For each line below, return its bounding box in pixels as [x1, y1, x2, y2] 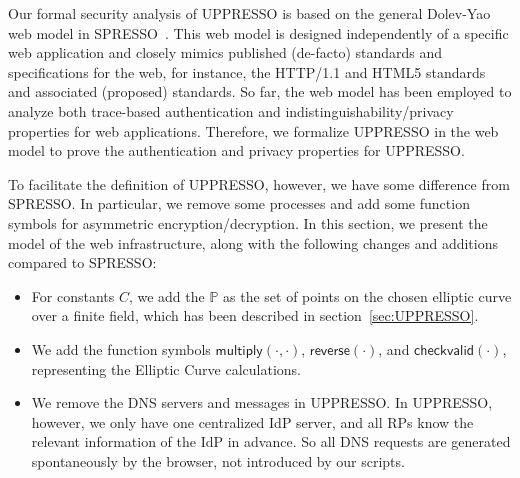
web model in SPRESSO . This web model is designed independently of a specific [8, 22, 509, 43]
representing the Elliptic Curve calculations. [31, 358, 302, 379]
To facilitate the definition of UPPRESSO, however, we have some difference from [8, 173, 510, 194]
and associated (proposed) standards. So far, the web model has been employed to [8, 81, 512, 102]
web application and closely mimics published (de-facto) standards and [8, 42, 443, 63]
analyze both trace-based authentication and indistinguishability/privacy [8, 100, 454, 121]
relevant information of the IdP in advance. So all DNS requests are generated [31, 431, 511, 452]
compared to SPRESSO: [8, 252, 157, 273]
